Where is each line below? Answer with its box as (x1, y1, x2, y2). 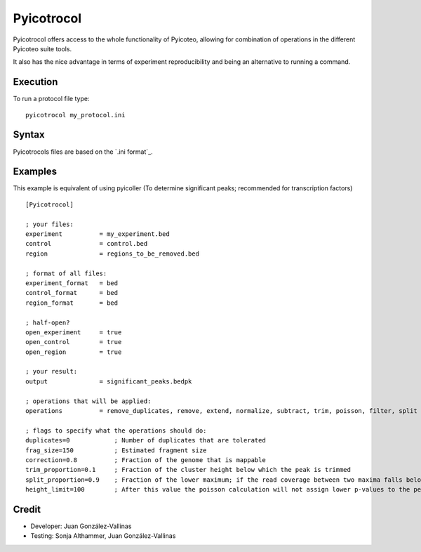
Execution (13, 76, 58, 88)
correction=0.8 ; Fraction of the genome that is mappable (25, 456, 266, 464)
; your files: (25, 220, 74, 228)
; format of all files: (25, 269, 107, 277)
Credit (13, 503, 41, 515)
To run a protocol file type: (13, 95, 90, 103)
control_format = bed (25, 289, 119, 297)
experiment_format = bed (25, 279, 119, 287)
